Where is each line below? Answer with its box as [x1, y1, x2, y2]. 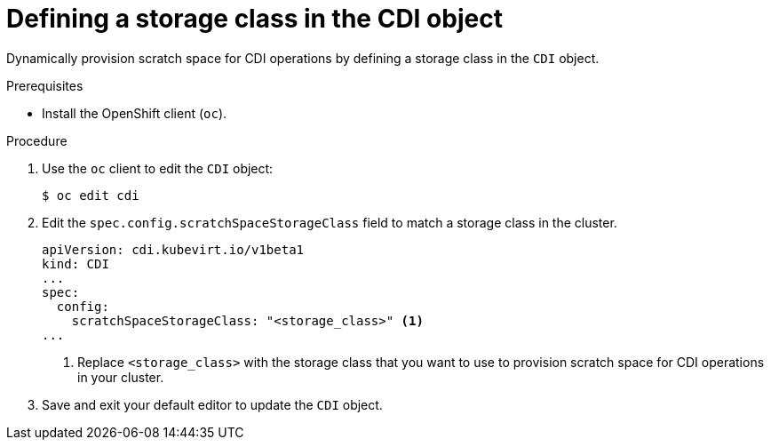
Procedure [6, 132, 68, 148]
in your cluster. [77, 369, 164, 385]
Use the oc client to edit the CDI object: [42, 160, 274, 176]
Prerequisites [6, 77, 83, 93]
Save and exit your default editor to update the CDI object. [42, 396, 383, 412]
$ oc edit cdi [42, 188, 139, 203]
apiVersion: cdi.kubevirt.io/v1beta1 [42, 242, 305, 257]
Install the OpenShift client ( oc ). [42, 105, 227, 121]
